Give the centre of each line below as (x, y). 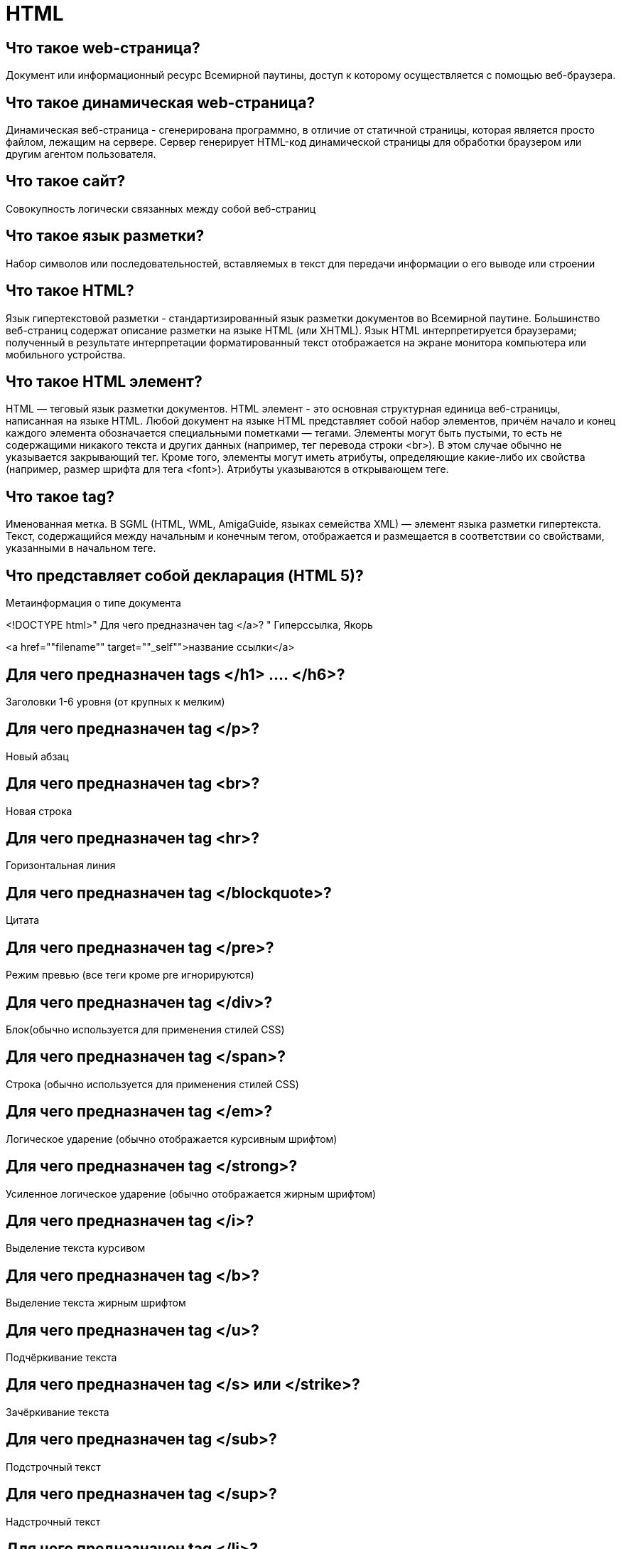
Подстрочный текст (53, 1467)
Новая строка (39, 811)
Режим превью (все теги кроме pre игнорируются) (130, 975)
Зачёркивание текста (58, 1412)
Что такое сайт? (66, 181)
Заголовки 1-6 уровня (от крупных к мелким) (115, 701)
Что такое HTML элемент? (104, 381)
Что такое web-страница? (103, 48)
